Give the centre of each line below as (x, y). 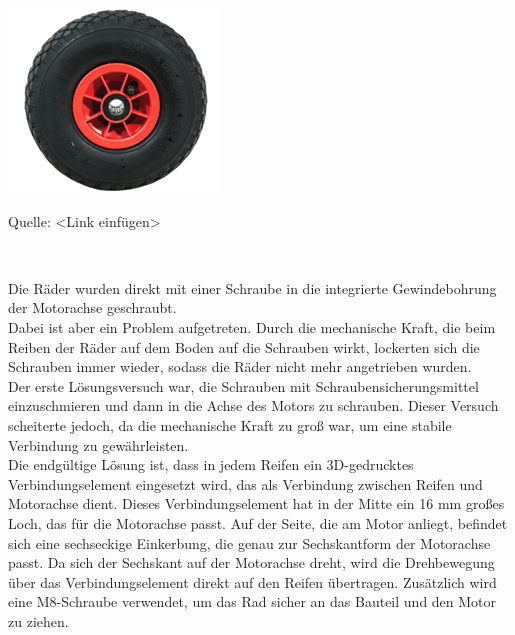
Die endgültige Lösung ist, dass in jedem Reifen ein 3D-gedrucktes (211, 464)
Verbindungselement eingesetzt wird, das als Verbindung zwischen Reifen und (245, 483)
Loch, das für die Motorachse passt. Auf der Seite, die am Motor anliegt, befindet (258, 522)
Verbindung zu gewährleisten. (98, 444)
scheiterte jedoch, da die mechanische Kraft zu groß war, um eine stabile (230, 424)
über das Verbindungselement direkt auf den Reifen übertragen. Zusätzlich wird (252, 581)
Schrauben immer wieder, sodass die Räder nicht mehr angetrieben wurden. (240, 366)
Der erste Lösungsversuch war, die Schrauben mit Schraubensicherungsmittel (243, 385)
